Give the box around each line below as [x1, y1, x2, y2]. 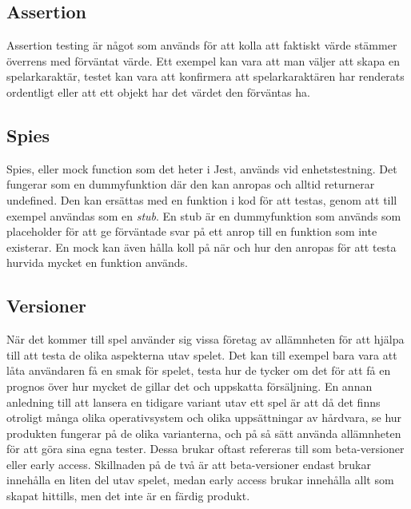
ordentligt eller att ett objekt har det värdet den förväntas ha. [6, 83, 310, 100]
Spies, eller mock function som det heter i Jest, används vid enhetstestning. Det [6, 160, 397, 177]
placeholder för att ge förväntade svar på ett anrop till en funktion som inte [6, 223, 377, 240]
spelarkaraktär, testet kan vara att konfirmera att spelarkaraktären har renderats [6, 68, 405, 85]
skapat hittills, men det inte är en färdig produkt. [6, 487, 250, 504]
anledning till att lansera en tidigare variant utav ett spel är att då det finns [6, 393, 381, 410]
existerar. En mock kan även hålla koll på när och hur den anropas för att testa [6, 238, 397, 255]
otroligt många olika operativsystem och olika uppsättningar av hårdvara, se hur [6, 409, 402, 426]
